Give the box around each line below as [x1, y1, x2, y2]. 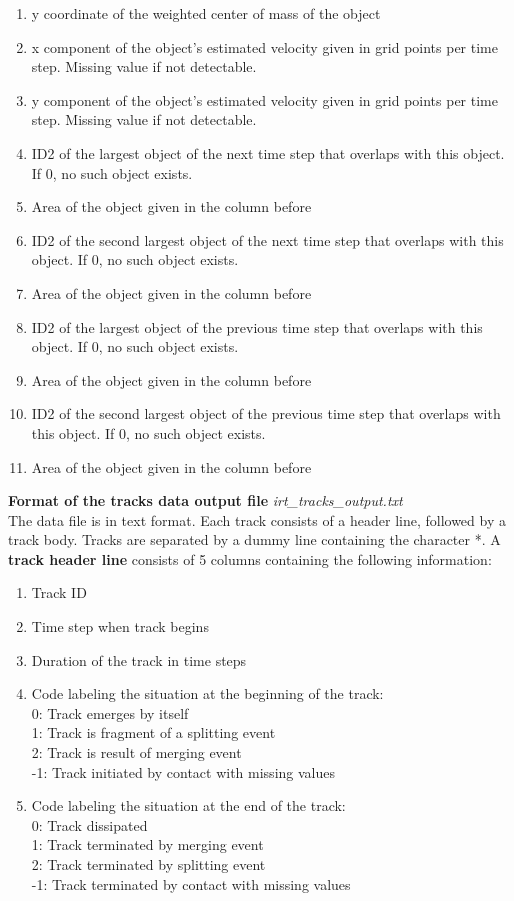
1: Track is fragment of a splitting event [31, 722, 276, 743]
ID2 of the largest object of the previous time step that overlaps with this [31, 316, 483, 337]
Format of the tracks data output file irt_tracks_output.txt [8, 490, 403, 511]
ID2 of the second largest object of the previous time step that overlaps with [31, 403, 501, 424]
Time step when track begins [31, 616, 209, 637]
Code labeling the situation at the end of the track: [31, 795, 346, 816]
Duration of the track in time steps [31, 649, 247, 670]
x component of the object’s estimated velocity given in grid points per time [31, 36, 498, 57]
